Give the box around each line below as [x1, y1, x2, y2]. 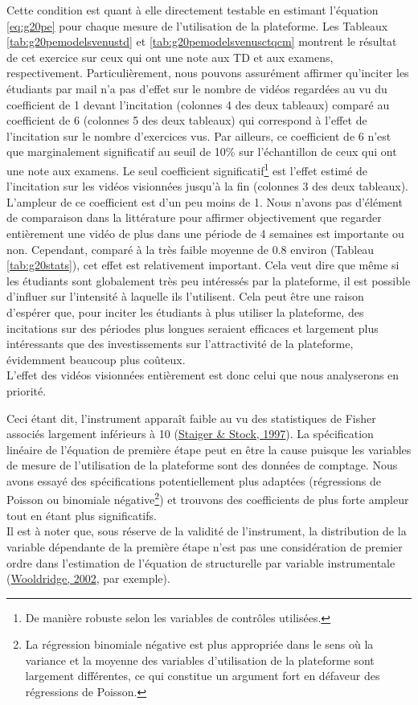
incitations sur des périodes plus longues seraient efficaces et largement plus [6, 319, 379, 336]
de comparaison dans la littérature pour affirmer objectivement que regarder [6, 209, 382, 226]
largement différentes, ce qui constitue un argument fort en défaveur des [25, 667, 380, 684]
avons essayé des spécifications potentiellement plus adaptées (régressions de [6, 472, 381, 489]
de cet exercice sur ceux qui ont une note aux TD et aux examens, [6, 48, 334, 65]
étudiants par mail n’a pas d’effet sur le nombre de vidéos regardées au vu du [6, 80, 387, 96]
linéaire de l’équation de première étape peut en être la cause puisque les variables [6, 441, 412, 457]
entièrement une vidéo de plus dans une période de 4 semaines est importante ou [6, 224, 404, 241]
